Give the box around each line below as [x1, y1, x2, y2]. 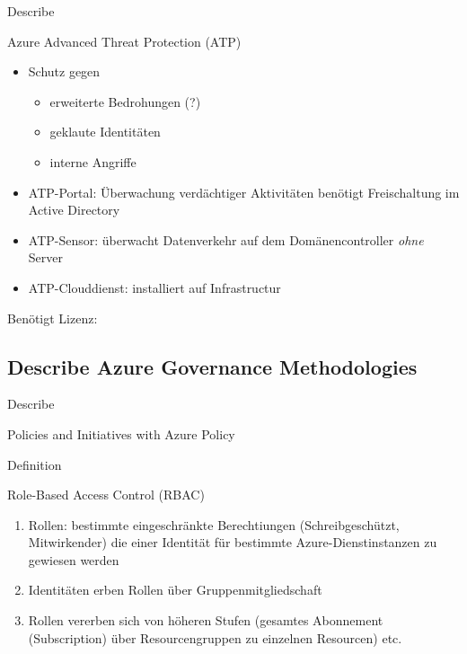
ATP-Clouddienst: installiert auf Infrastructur [28, 278, 281, 296]
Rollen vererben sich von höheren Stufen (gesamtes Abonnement [28, 611, 383, 630]
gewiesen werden [28, 550, 119, 569]
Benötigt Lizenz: [7, 308, 98, 327]
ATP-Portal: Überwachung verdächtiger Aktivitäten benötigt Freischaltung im [28, 182, 460, 201]
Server [28, 248, 63, 267]
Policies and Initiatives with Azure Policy [7, 424, 235, 443]
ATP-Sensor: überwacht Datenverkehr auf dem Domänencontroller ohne [28, 230, 424, 249]
